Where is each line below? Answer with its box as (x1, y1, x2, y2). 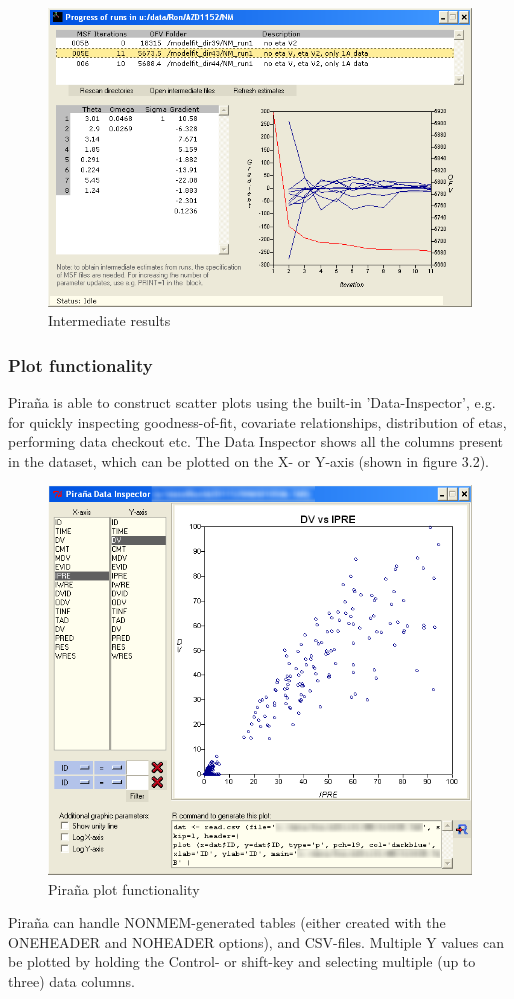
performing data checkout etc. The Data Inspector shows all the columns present (8, 431, 503, 452)
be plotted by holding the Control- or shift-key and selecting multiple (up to (8, 951, 476, 972)
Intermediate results (48, 310, 171, 331)
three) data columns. (8, 970, 135, 991)
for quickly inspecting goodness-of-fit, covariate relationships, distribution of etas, (8, 411, 507, 432)
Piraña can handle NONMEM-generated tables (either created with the (8, 912, 446, 933)
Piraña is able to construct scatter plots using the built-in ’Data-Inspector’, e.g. (8, 391, 496, 412)
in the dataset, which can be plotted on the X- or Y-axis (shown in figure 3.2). (8, 450, 489, 471)
